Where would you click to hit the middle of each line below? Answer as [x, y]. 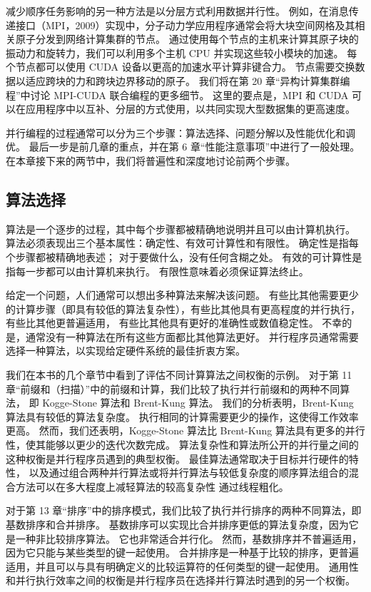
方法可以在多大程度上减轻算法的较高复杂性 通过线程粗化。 [152, 486]
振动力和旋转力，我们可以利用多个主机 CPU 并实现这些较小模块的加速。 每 [182, 52]
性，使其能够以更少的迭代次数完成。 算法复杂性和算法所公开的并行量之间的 [182, 445]
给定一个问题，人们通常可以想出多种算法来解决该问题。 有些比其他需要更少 [182, 295]
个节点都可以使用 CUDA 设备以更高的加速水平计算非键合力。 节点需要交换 [181, 67]
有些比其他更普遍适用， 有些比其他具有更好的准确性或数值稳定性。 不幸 [174, 323]
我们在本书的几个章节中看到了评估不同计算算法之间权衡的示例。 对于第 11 [179, 375]
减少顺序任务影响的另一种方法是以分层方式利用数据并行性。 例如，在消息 [177, 11]
